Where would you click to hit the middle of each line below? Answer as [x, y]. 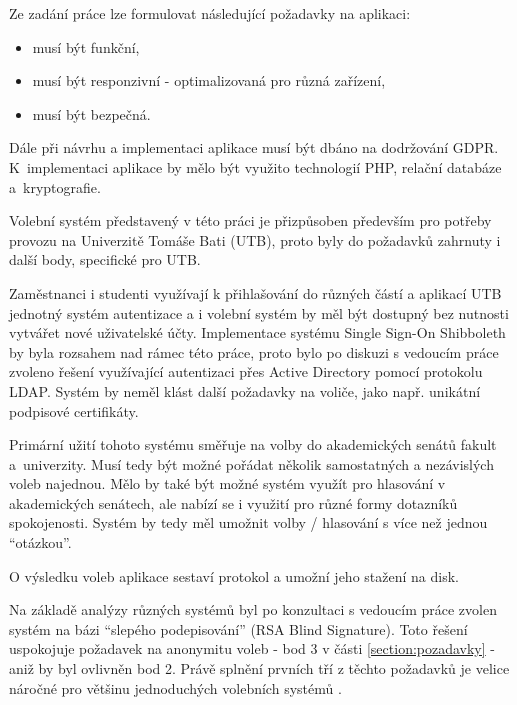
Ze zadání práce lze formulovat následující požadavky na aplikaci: [210, 13]
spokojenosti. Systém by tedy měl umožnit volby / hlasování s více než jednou [248, 522]
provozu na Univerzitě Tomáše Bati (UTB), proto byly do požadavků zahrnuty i [255, 239]
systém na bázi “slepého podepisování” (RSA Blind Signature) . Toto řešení [238, 628]
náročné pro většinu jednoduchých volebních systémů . [175, 687]
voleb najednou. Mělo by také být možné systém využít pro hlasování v [227, 483]
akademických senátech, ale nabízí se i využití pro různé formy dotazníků [233, 502]
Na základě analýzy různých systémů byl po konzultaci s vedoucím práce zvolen [253, 609]
